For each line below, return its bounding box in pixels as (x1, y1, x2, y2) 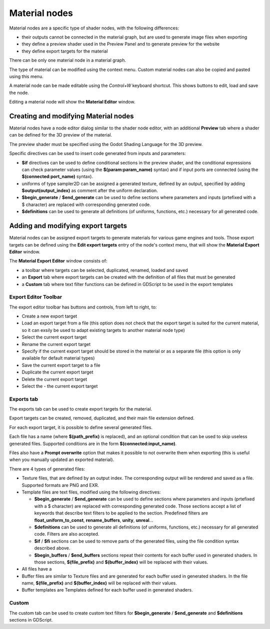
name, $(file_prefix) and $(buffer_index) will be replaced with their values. (21, 580, 177, 586)
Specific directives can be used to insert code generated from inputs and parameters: (9, 150, 186, 156)
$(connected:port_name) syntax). (21, 173, 93, 179)
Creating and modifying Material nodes (9, 111, 134, 120)
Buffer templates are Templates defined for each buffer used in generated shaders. (21, 587, 193, 593)
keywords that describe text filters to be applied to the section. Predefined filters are (34, 510, 208, 516)
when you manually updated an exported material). (9, 456, 114, 462)
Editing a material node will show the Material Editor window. (9, 99, 135, 105)
